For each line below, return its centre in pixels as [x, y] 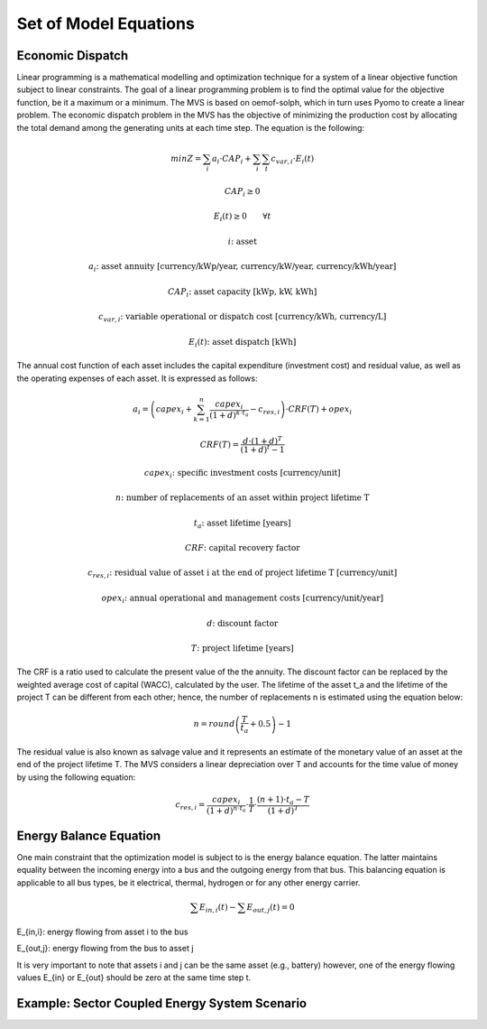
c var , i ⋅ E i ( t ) [293, 160]
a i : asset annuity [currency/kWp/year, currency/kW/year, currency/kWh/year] [243, 268]
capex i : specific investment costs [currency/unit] [242, 474]
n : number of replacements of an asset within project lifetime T [243, 498]
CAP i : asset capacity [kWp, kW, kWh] [243, 292]
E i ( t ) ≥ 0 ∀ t [242, 217]
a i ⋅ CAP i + [232, 160]
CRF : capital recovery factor [243, 548]
